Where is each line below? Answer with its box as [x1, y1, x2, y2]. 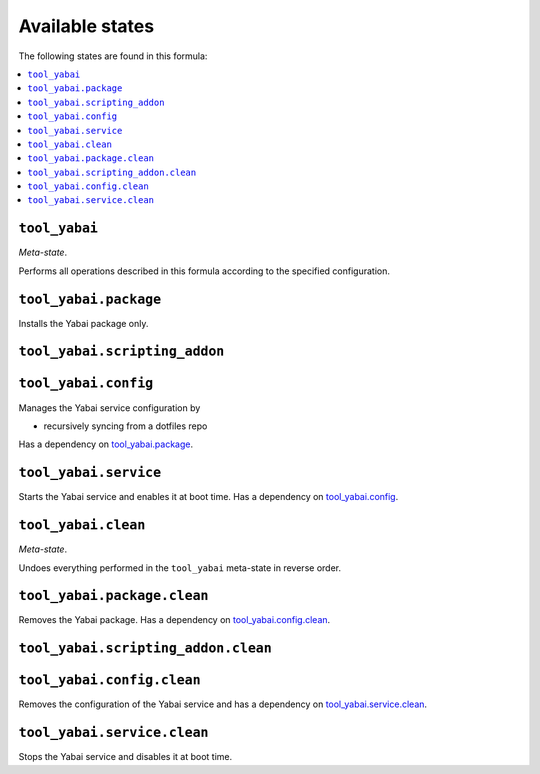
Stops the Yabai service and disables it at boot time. [18, 751, 233, 763]
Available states [18, 15, 155, 37]
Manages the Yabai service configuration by [18, 401, 201, 414]
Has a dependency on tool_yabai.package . [18, 438, 194, 450]
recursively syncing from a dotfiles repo [43, 420, 208, 432]
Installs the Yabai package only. [18, 317, 149, 329]
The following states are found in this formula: [18, 50, 208, 62]
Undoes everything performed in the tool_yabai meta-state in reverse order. [18, 561, 342, 574]
